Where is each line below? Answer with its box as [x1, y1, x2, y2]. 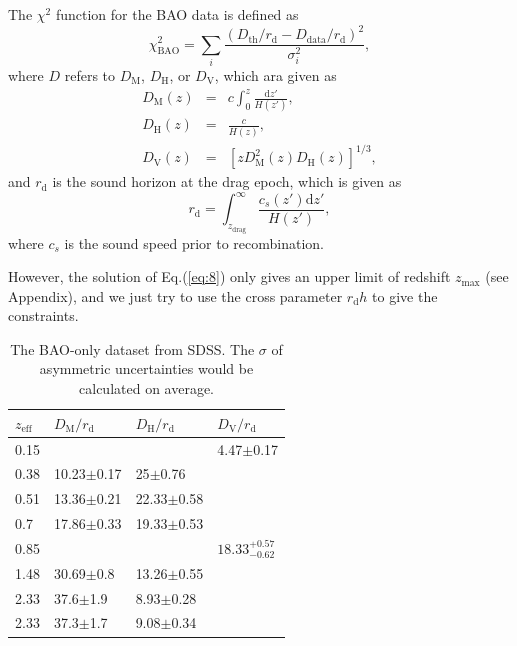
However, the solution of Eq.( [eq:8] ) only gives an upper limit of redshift [8, 266, 451, 287]
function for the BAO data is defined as [55, 4, 299, 24]
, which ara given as [214, 64, 337, 85]
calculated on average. [79, 378, 215, 399]
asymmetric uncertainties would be [39, 358, 254, 379]
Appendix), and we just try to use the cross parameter [8, 285, 343, 306]
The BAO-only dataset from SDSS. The [10, 338, 255, 359]
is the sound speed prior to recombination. [64, 232, 324, 253]
